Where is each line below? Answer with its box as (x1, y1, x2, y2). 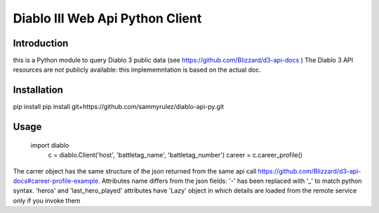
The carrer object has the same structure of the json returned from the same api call (13, 167, 257, 175)
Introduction (13, 37, 69, 49)
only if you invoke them (13, 196, 81, 205)
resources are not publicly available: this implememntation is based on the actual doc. (13, 65, 261, 74)
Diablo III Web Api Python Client (13, 11, 202, 26)
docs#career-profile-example (13, 176, 99, 185)
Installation (13, 84, 63, 96)
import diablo (30, 141, 69, 149)
